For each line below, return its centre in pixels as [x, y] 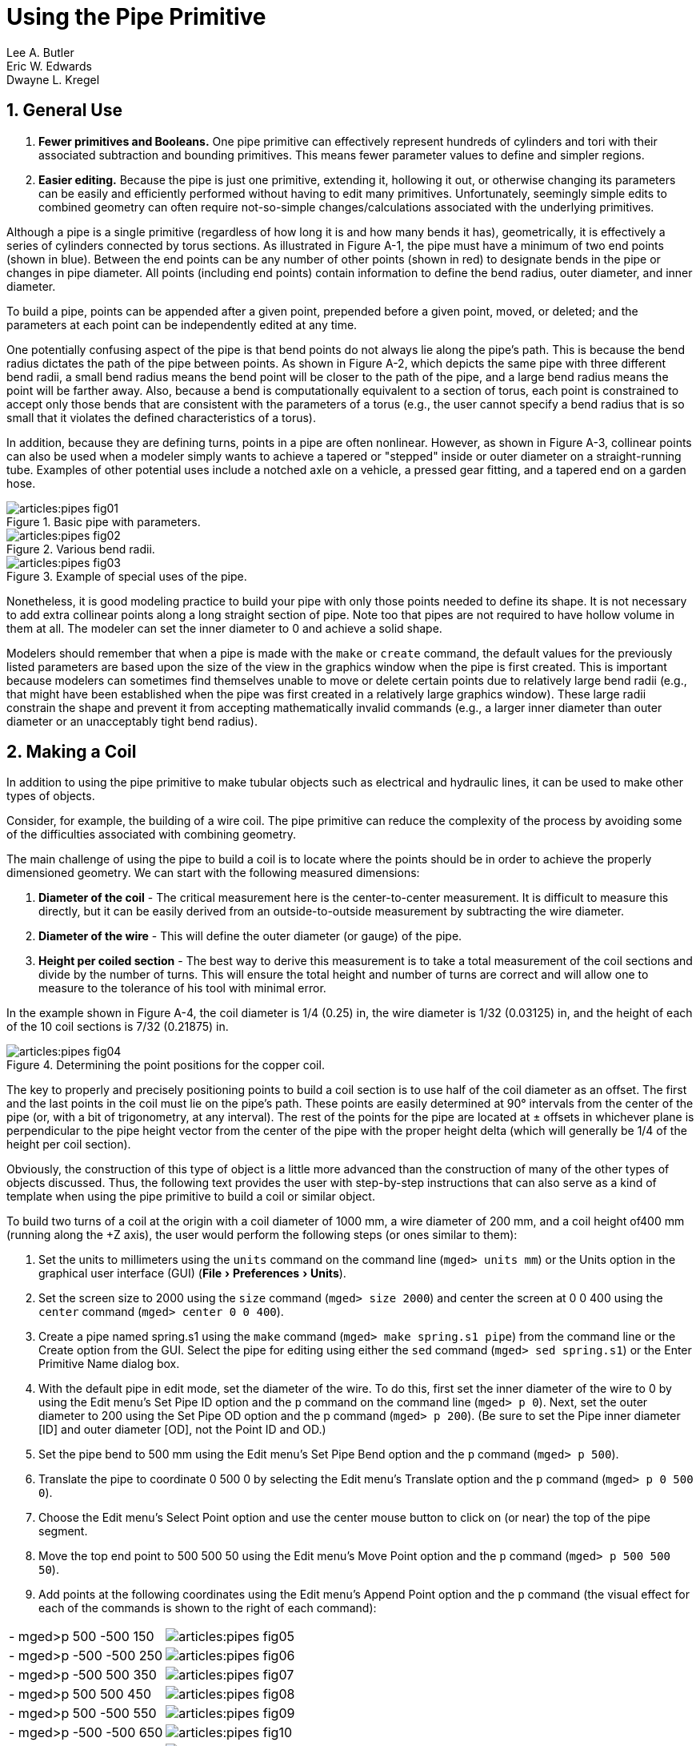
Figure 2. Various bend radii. [81, 549]
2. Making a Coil [72, 752]
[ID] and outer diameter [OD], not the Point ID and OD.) [182, 1430]
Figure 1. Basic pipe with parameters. [104, 521]
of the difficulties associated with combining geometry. [152, 835]
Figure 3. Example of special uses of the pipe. [127, 576]
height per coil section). [69, 1145]
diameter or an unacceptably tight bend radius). [132, 721]
